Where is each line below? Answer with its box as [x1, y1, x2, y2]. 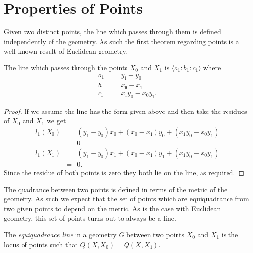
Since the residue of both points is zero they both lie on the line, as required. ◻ [4, 167, 245, 177]
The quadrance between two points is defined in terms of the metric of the [4, 184, 228, 194]
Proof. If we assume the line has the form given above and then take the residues [4, 106, 247, 116]
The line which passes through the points [4, 62, 127, 72]
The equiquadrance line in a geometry [4, 229, 117, 239]
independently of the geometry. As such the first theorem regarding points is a [4, 36, 239, 46]
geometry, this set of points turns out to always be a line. [4, 213, 176, 223]
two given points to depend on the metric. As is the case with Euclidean [4, 203, 221, 213]
